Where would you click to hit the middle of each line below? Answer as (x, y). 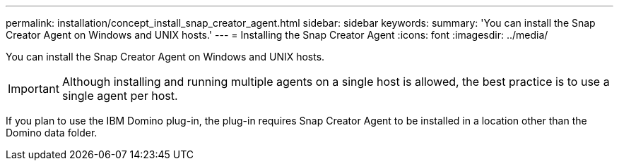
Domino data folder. (52, 133)
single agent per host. (120, 96)
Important (34, 89)
